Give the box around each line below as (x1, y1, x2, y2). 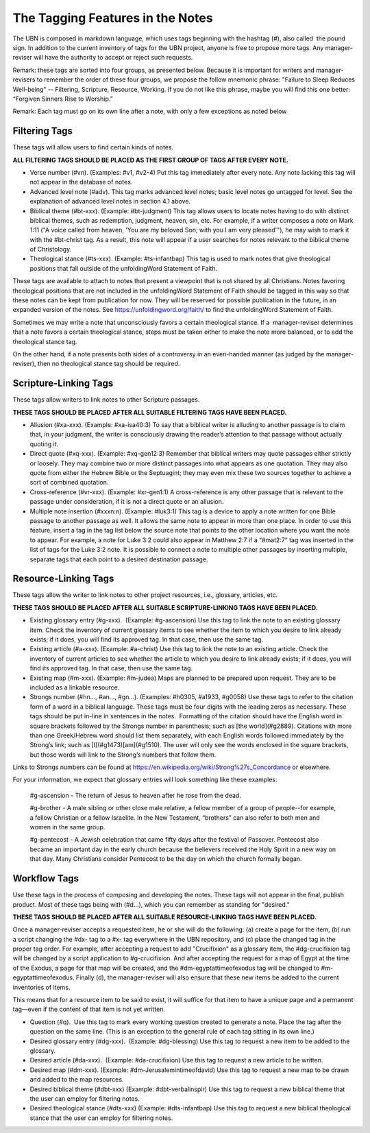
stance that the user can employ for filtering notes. (29, 1114, 173, 1122)
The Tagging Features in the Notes (12, 10, 213, 25)
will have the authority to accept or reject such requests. (33, 53, 193, 62)
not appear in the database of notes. (29, 178, 133, 186)
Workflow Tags (12, 873, 79, 884)
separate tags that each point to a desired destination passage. (29, 555, 208, 563)
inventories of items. (12, 983, 71, 991)
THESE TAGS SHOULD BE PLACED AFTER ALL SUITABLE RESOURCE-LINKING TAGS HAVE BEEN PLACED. (12, 912, 317, 921)
